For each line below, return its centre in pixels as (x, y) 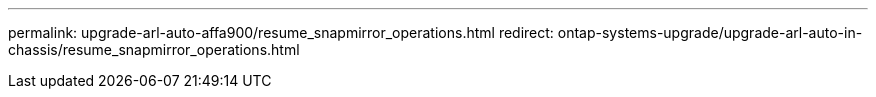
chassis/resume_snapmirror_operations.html (154, 49)
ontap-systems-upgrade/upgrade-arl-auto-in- (710, 32)
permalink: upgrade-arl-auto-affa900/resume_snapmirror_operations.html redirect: (281, 32)
